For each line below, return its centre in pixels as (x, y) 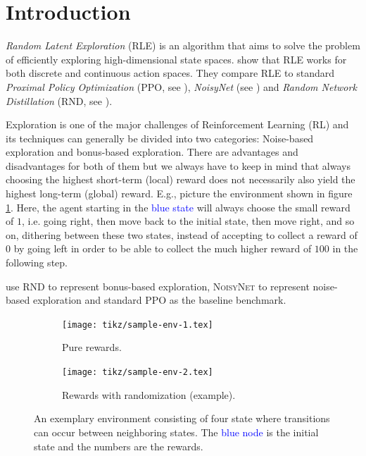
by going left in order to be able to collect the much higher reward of (163, 248)
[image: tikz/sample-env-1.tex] (138, 325)
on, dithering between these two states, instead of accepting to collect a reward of (182, 234)
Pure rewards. (92, 347)
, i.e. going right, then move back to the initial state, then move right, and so (188, 221)
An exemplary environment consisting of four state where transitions (182, 418)
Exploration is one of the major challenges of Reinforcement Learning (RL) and (177, 124)
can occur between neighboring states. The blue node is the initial (176, 432)
